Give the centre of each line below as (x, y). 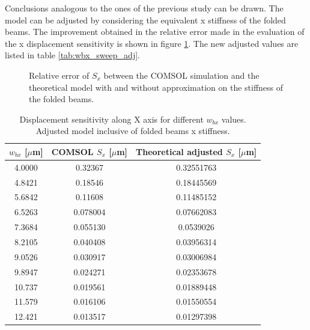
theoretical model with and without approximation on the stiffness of (156, 87)
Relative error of (59, 75)
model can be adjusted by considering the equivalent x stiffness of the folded (145, 20)
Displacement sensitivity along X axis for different (111, 119)
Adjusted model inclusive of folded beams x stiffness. (133, 131)
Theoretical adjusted (179, 151)
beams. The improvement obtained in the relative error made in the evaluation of (155, 32)
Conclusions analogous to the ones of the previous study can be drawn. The (144, 8)
